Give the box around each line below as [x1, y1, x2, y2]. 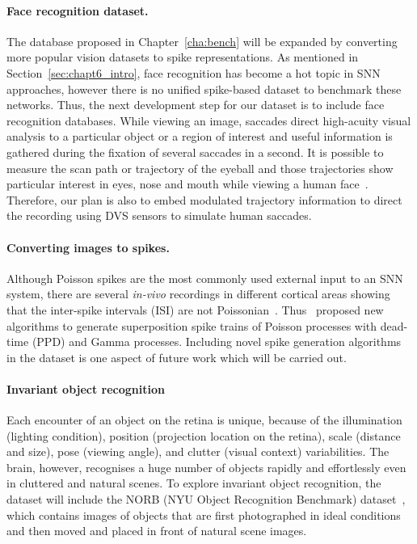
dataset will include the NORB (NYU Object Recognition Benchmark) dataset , [6, 491, 406, 508]
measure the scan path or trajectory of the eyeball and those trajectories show [6, 159, 394, 176]
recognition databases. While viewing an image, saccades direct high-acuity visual [6, 112, 411, 129]
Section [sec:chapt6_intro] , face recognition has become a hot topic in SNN [6, 64, 381, 81]
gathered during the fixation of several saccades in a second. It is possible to [6, 143, 384, 160]
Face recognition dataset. [6, 2, 149, 19]
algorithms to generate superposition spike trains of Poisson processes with [6, 317, 377, 334]
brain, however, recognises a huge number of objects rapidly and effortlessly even [6, 458, 406, 475]
